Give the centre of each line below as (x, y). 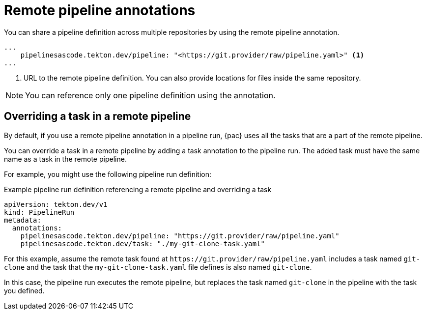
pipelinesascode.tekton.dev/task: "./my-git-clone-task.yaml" (143, 243)
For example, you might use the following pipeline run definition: (108, 174)
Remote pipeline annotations (100, 10)
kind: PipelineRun (39, 212)
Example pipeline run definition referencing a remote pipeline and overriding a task (138, 189)
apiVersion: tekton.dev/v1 (56, 204)
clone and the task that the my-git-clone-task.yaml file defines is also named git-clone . (158, 267)
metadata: (23, 220)
